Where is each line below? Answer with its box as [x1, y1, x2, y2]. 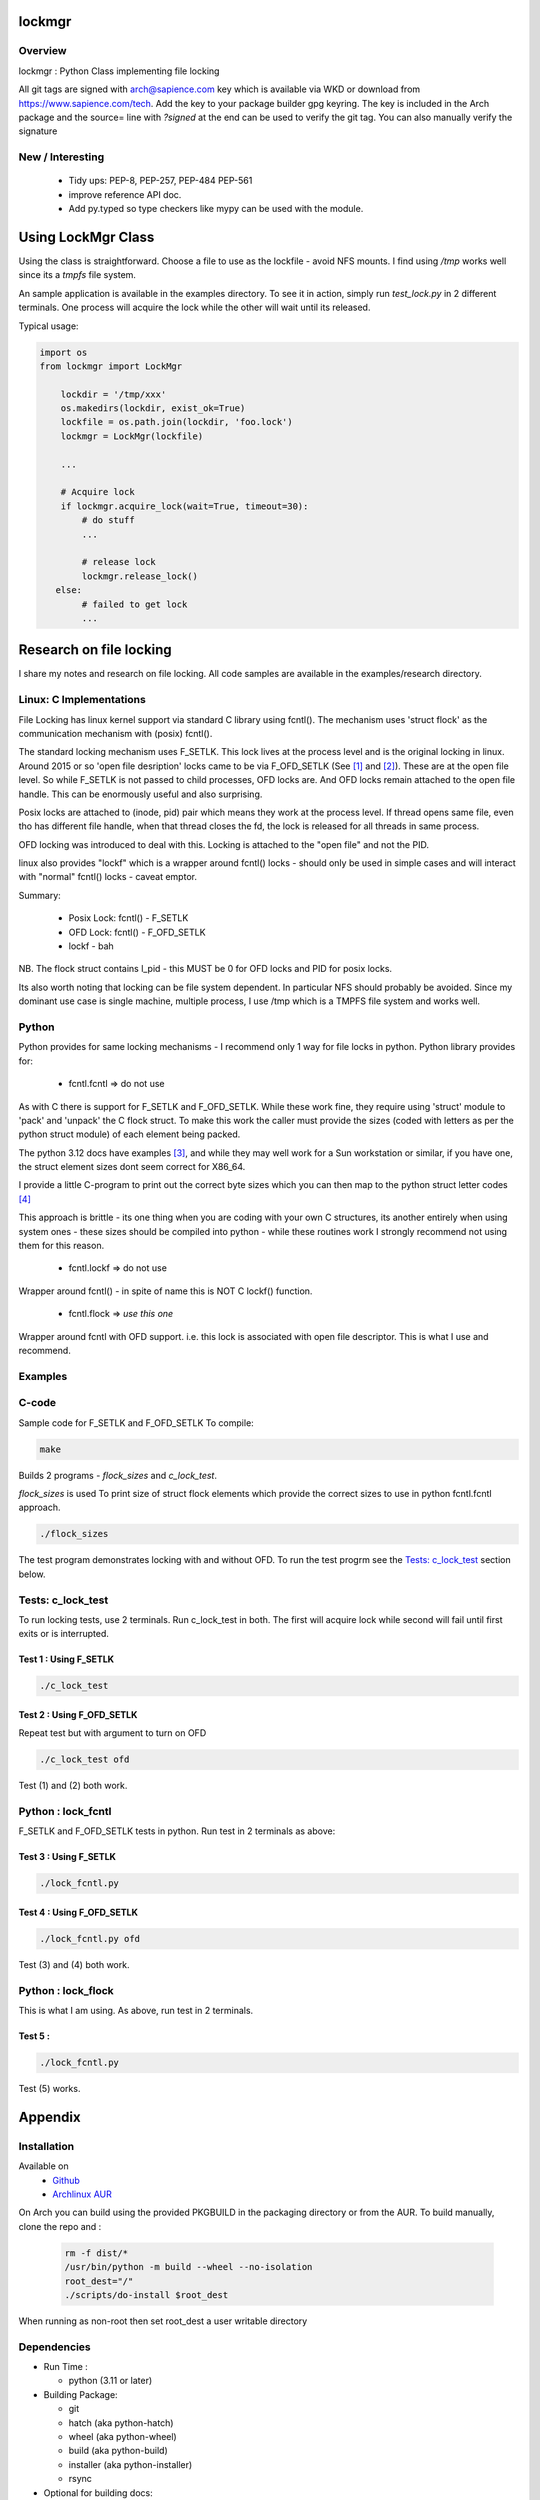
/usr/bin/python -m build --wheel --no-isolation [64, 2261, 313, 2273]
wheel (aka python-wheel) [68, 2431, 177, 2443]
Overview [18, 44, 67, 58]
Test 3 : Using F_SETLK [18, 1851, 117, 1863]
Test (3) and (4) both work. [18, 1958, 130, 1970]
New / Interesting [18, 150, 105, 164]
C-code [18, 1396, 57, 1410]
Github [52, 2174, 80, 2186]
